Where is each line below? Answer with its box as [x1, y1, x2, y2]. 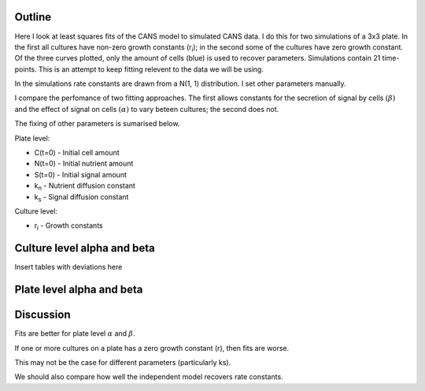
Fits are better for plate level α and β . [14, 329, 135, 338]
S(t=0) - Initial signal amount [34, 169, 128, 179]
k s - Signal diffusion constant [34, 192, 129, 203]
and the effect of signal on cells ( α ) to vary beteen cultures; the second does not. [14, 104, 279, 114]
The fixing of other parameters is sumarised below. [14, 119, 180, 128]
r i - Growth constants [34, 221, 103, 233]
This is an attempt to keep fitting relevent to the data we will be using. [38, 64, 264, 74]
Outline [14, 10, 51, 24]
